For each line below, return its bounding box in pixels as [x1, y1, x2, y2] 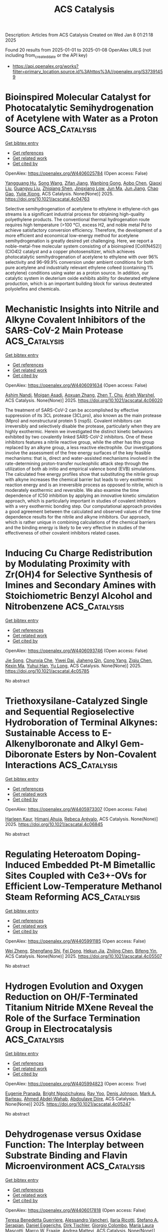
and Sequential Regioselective [5, 706, 134, 717]
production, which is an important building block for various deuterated [5, 280, 152, 286]
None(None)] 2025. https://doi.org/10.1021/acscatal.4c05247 [5, 1101, 131, 1107]
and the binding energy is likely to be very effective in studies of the [5, 524, 145, 531]
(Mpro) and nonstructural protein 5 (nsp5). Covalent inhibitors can [5, 418, 141, 424]
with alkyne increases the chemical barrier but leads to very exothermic [5, 476, 153, 482]
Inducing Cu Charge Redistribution [5, 548, 153, 559]
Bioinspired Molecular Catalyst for [5, 91, 151, 103]
